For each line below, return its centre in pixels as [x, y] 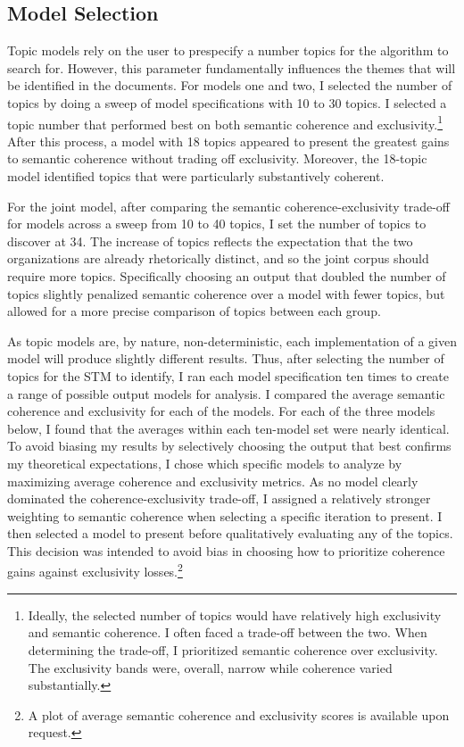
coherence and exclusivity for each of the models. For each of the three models [221, 411]
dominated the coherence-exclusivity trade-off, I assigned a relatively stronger [219, 498]
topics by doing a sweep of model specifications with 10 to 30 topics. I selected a [227, 102]
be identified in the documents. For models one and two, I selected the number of [230, 85]
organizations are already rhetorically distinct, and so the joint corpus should [218, 258]
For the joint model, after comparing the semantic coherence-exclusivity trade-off [228, 206]
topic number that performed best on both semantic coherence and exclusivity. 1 [225, 122]
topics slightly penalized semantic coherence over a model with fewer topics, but [226, 293]
